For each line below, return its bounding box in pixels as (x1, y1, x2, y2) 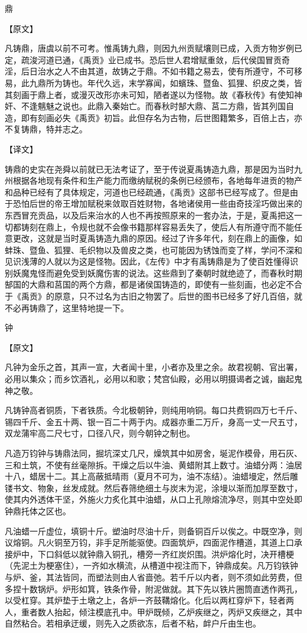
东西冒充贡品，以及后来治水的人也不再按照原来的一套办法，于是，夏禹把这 (5, 208, 294, 221)
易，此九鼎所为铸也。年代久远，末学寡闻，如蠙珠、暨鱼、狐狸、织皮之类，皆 (5, 76, 302, 89)
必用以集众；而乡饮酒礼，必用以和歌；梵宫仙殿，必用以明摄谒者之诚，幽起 (5, 373, 294, 385)
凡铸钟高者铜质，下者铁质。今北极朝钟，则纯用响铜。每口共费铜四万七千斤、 (5, 404, 302, 416)
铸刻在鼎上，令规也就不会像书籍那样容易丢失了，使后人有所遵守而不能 (21, 220, 294, 233)
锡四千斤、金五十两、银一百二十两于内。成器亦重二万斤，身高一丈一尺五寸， (5, 415, 302, 428)
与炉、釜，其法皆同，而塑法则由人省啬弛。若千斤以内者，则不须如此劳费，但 (5, 570, 302, 583)
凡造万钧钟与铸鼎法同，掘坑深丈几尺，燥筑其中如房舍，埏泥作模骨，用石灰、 (5, 447, 302, 459)
